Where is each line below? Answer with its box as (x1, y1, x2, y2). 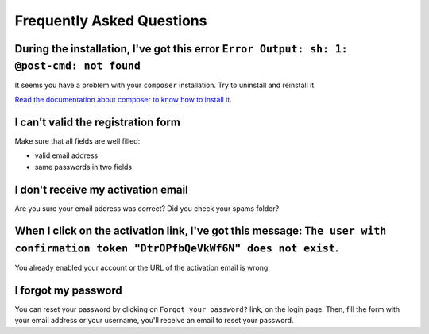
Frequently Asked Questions (14, 12, 207, 29)
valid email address (34, 151, 99, 160)
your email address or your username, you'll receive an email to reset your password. (14, 316, 294, 325)
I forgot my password (14, 283, 122, 297)
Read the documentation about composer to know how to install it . (14, 95, 232, 105)
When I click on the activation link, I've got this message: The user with (14, 225, 387, 238)
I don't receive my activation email (14, 182, 188, 196)
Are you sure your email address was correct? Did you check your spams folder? (14, 203, 280, 213)
